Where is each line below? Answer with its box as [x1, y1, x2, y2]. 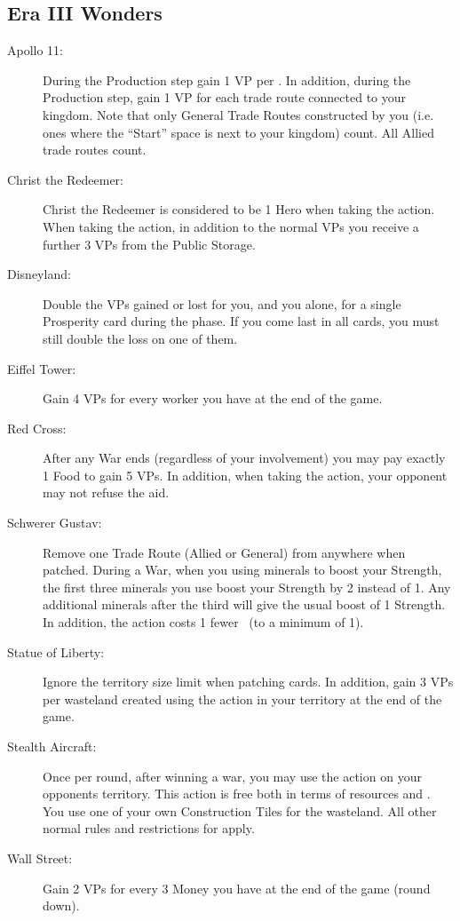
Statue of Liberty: [7, 642, 105, 661]
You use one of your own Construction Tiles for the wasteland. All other [43, 801, 437, 820]
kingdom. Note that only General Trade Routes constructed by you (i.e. [43, 105, 434, 123]
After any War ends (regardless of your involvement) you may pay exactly [43, 449, 446, 467]
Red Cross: [7, 418, 67, 437]
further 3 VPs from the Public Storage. [43, 234, 256, 253]
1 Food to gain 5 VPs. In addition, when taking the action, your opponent [43, 465, 448, 484]
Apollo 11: [7, 41, 64, 60]
